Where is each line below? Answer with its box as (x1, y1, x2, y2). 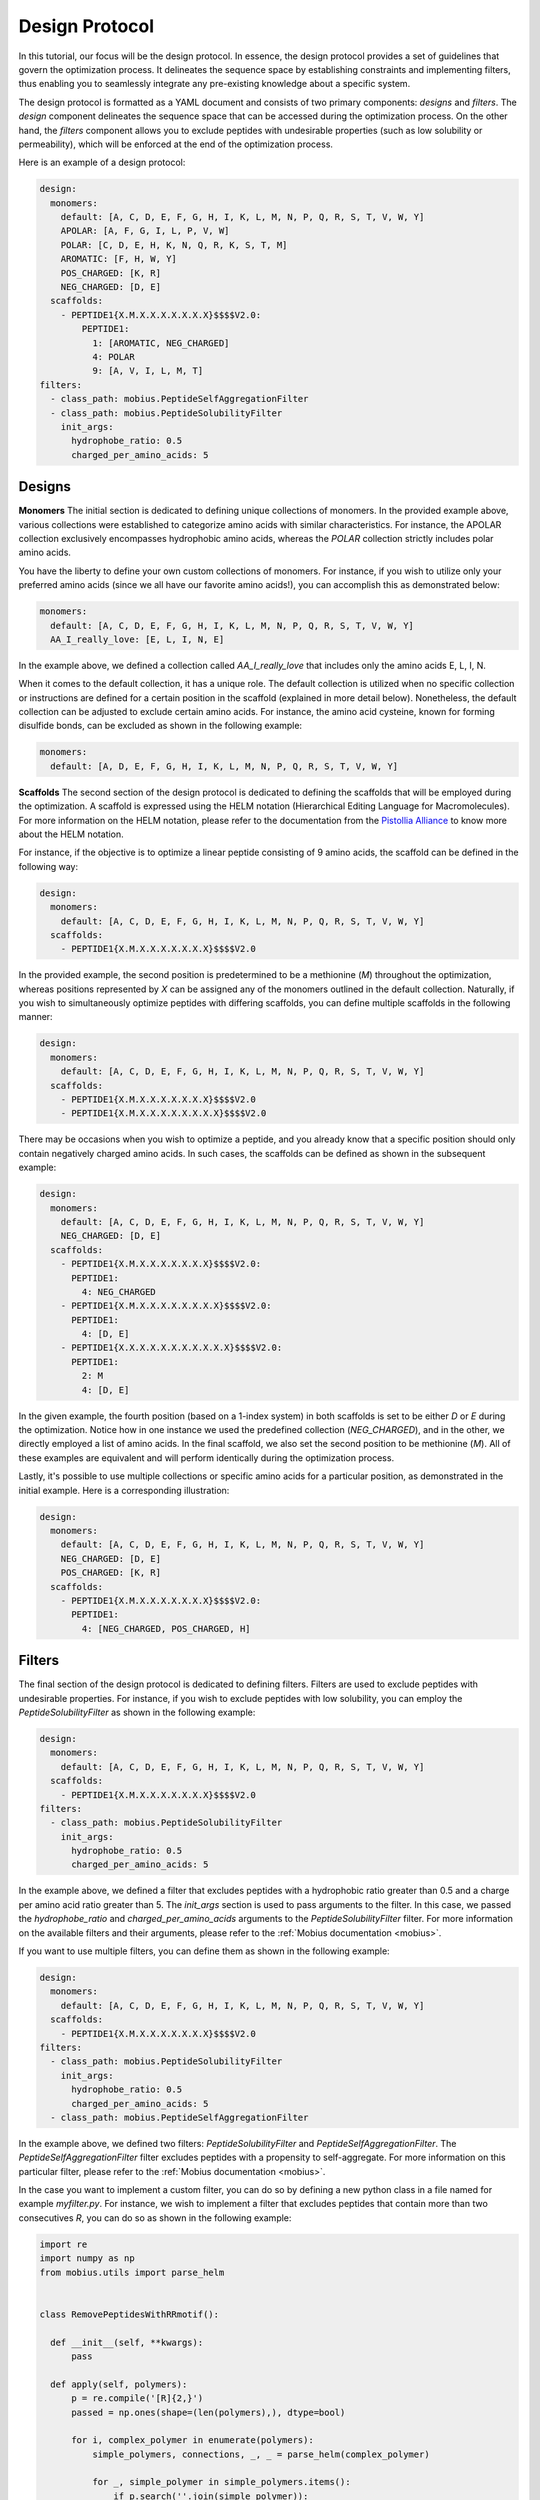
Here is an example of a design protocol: (18, 156, 186, 169)
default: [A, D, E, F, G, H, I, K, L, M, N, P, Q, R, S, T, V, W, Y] (50, 760, 399, 772)
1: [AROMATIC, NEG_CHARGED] (91, 337, 230, 349)
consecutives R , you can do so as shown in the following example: (18, 2211, 292, 2224)
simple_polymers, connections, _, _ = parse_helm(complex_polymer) (91, 2448, 430, 2460)
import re (39, 2238, 88, 2250)
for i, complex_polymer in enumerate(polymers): (71, 2435, 314, 2446)
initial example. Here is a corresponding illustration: (18, 1484, 230, 1496)
